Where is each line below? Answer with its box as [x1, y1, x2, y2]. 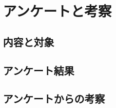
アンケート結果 [3, 62, 75, 77]
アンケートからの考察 [3, 91, 105, 106]
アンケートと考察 [3, 1, 112, 21]
